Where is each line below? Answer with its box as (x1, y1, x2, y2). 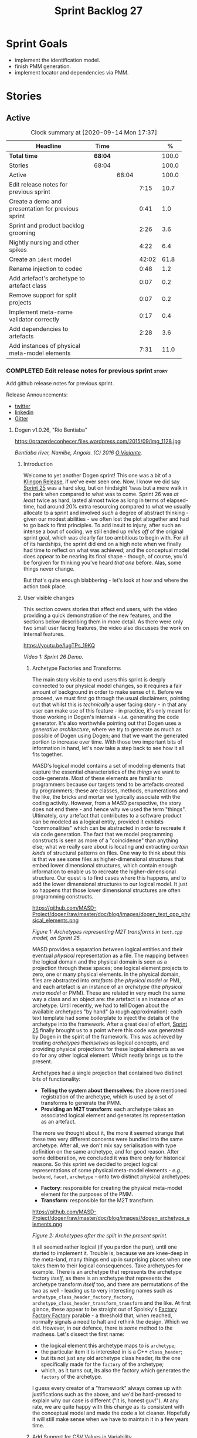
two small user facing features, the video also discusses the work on (23, 625, 189, 632)
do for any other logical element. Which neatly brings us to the (32, 1052, 183, 1059)
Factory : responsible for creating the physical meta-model (40, 1185, 183, 1192)
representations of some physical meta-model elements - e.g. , (32, 1167, 184, 1174)
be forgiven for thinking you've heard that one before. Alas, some (23, 559, 182, 567)
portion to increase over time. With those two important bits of (32, 738, 183, 745)
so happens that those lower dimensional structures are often (32, 887, 181, 894)
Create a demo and (9, 197, 62, 205)
